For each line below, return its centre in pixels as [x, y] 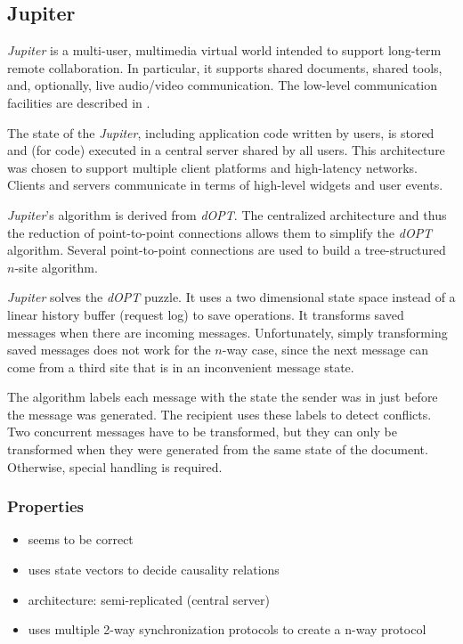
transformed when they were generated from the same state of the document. [218, 449]
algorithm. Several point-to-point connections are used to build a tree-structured [227, 250]
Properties [45, 506]
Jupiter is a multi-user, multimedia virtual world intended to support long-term [224, 50]
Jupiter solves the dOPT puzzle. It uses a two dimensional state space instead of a [231, 297]
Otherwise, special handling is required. [115, 466]
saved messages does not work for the [109, 350]
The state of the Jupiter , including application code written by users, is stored [221, 132]
